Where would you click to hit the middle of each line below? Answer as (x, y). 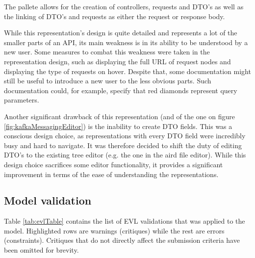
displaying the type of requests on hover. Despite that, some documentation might (127, 71)
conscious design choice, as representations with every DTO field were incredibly (125, 136)
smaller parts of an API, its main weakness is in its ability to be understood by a (126, 42)
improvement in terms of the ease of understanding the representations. (111, 174)
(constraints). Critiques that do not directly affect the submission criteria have (122, 240)
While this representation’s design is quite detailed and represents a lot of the (121, 33)
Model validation (48, 200)
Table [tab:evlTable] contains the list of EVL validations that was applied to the (125, 221)
